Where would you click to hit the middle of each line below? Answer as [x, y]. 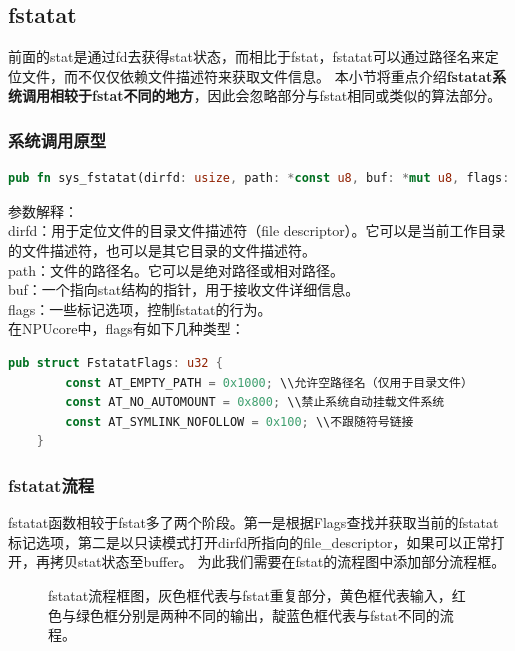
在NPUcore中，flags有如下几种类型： [126, 328]
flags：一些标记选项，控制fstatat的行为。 [140, 308]
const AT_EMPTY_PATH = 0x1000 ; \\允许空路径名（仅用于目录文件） [269, 382]
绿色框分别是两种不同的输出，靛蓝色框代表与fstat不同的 [257, 614]
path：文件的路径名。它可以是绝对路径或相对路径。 [176, 269]
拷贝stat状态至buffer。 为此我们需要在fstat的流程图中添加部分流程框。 [277, 561]
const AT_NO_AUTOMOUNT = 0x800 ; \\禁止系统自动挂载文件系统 [255, 402]
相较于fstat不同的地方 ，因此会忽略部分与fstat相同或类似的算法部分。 [275, 95]
